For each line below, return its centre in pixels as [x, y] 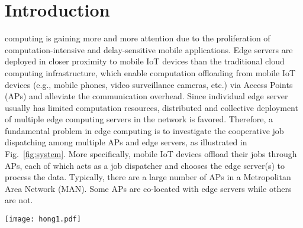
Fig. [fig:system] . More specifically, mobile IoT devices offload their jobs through [151, 154]
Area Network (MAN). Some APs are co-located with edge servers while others [148, 188]
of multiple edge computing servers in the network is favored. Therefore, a [139, 119]
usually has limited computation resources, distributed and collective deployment [151, 107]
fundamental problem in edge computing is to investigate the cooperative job [144, 130]
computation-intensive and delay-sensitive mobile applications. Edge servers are [149, 49]
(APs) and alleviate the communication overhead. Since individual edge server [146, 96]
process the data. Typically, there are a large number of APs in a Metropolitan [148, 177]
